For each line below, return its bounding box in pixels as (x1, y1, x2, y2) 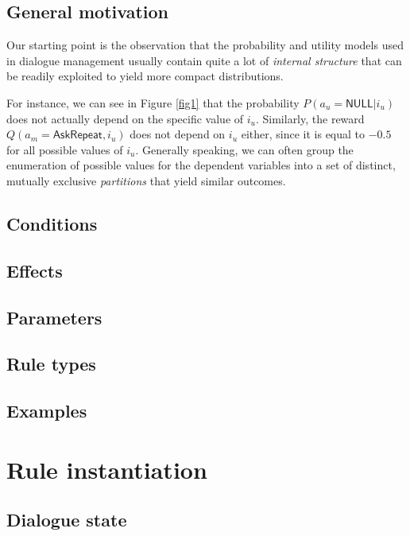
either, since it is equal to (241, 126, 366, 142)
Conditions (6, 211, 98, 235)
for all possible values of (6, 141, 123, 157)
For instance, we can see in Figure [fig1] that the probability (6, 94, 300, 111)
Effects (6, 258, 63, 282)
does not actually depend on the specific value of (6, 110, 244, 126)
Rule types (6, 352, 96, 376)
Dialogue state (6, 507, 127, 532)
